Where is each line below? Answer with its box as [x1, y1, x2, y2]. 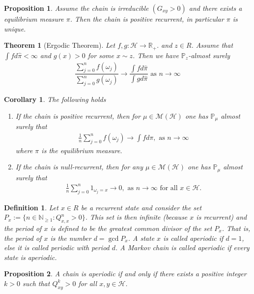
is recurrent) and [196, 212, 247, 222]
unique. [4, 23, 26, 33]
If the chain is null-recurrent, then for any [15, 162, 143, 172]
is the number [50, 232, 91, 243]
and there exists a [189, 3, 242, 13]
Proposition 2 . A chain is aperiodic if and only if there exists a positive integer [4, 268, 247, 279]
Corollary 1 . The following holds [4, 94, 106, 104]
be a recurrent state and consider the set [81, 202, 202, 212]
